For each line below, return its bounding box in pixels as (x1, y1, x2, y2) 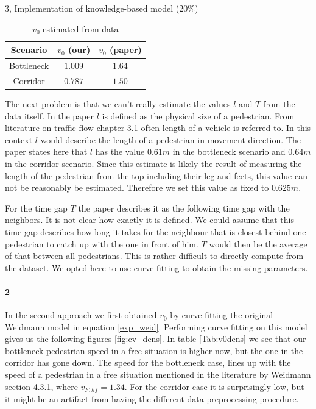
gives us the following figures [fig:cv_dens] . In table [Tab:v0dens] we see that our (5, 332, 306, 345)
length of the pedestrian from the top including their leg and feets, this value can (5, 169, 307, 182)
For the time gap (5, 201, 68, 214)
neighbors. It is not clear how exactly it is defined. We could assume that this (5, 213, 294, 226)
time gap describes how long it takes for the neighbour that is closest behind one (5, 225, 306, 238)
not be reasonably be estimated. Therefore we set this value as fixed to (5, 181, 269, 194)
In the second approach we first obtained (5, 308, 157, 321)
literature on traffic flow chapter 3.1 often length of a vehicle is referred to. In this (5, 121, 311, 134)
